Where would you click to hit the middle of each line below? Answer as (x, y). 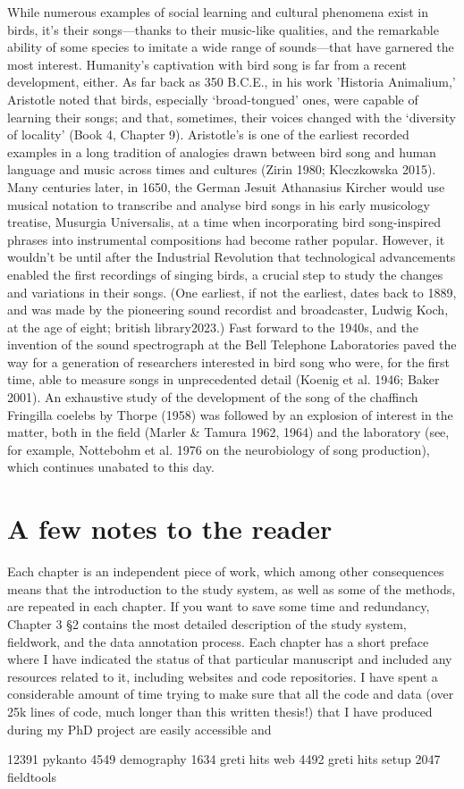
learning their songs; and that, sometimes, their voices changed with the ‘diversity (232, 117)
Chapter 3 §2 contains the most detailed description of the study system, (207, 623)
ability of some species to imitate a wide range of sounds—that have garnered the (231, 47)
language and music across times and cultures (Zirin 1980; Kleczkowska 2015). (222, 169)
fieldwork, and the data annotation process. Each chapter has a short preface (218, 641)
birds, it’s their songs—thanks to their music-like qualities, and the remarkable (223, 29)
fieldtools (32, 776)
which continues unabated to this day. (111, 467)
